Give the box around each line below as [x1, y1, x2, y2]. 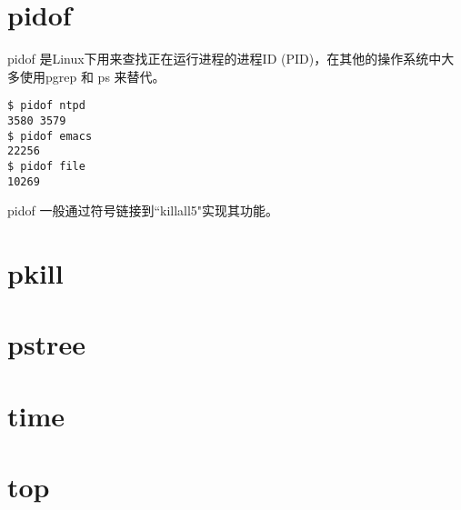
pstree [7, 325, 85, 363]
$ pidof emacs [7, 129, 93, 143]
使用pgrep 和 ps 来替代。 [19, 66, 165, 85]
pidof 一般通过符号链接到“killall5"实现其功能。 [7, 201, 279, 220]
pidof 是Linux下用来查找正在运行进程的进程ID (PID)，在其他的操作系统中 [7, 49, 442, 68]
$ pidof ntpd [7, 99, 85, 113]
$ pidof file [7, 159, 85, 173]
